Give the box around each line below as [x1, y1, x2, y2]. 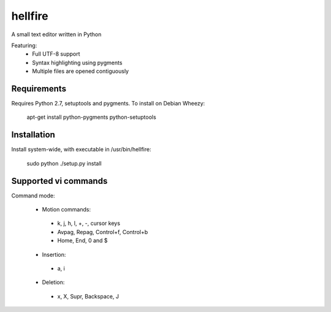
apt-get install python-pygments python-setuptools [26, 113, 156, 121]
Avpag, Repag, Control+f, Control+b [57, 228, 148, 235]
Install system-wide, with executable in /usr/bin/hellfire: [11, 146, 151, 153]
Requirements [11, 83, 67, 94]
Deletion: [42, 279, 65, 286]
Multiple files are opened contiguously [32, 67, 129, 75]
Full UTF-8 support [32, 50, 80, 58]
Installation [11, 129, 55, 140]
